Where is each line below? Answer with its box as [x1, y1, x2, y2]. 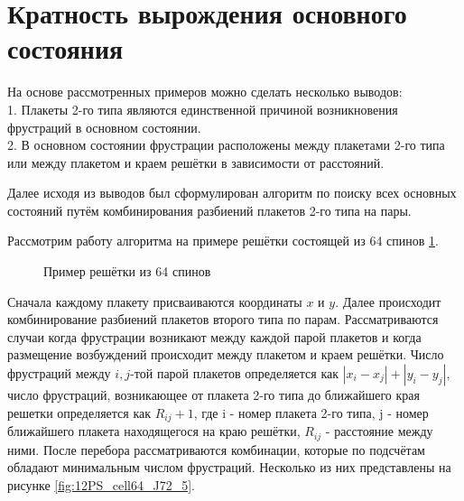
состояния [7, 30, 124, 67]
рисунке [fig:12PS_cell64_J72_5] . [7, 475, 195, 494]
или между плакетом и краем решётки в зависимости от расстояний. [7, 153, 385, 172]
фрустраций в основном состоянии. [7, 117, 201, 136]
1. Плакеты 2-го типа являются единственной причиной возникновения [7, 99, 398, 118]
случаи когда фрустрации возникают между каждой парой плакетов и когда [7, 327, 422, 346]
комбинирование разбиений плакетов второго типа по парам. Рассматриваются [7, 310, 439, 329]
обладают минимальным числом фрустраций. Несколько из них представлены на [7, 458, 451, 477]
